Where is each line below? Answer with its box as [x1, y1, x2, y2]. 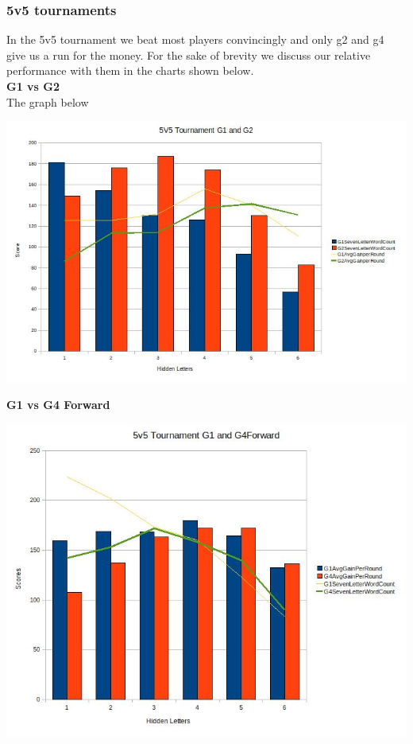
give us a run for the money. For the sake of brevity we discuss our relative [6, 46, 371, 63]
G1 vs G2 [6, 78, 60, 94]
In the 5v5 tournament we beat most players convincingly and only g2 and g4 [6, 31, 384, 48]
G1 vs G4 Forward [6, 396, 110, 413]
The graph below [6, 93, 89, 110]
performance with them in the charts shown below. [6, 62, 254, 79]
